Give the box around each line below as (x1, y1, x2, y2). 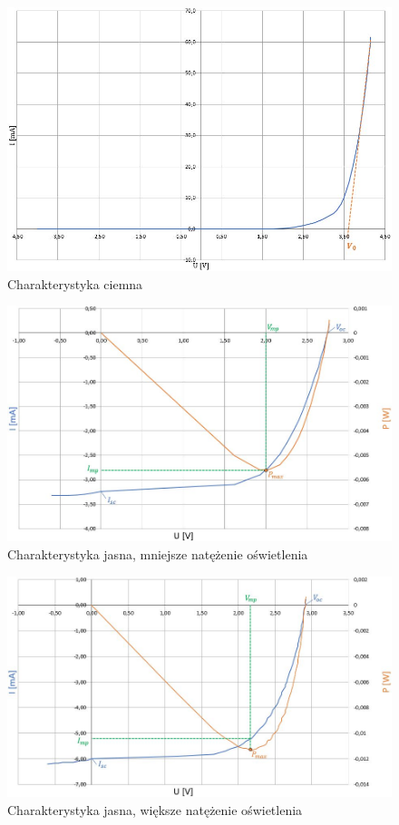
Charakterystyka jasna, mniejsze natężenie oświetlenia (7, 544, 308, 563)
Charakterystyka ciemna (7, 274, 143, 293)
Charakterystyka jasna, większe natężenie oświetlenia (7, 800, 303, 819)
